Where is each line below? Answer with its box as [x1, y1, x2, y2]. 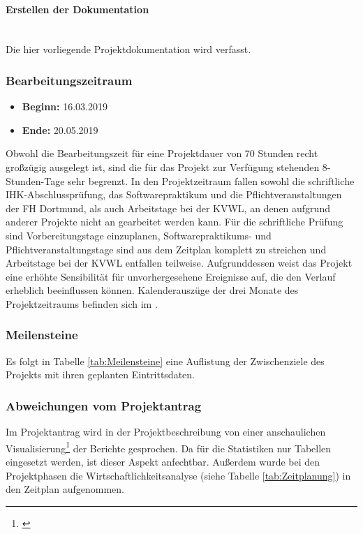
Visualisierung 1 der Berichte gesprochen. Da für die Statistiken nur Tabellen [6, 438, 332, 455]
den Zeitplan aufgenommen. [6, 482, 124, 496]
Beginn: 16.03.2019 [22, 99, 108, 114]
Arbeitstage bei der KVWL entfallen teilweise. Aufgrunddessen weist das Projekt [6, 255, 353, 270]
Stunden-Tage [6, 173, 65, 188]
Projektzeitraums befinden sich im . [6, 296, 158, 311]
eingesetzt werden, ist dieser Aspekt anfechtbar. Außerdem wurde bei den [6, 454, 320, 468]
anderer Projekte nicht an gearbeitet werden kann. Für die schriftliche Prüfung [6, 214, 343, 229]
